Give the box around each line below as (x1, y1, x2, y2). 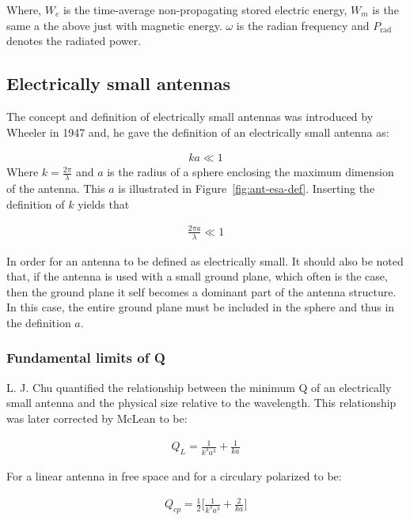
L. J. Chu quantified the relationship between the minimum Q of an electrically (6, 379, 392, 395)
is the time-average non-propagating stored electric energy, (63, 2, 347, 17)
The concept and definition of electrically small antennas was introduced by (6, 107, 374, 124)
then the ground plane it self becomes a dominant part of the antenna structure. (6, 283, 397, 300)
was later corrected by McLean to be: (6, 409, 188, 426)
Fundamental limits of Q (6, 348, 165, 367)
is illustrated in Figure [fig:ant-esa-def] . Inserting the (118, 180, 375, 197)
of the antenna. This (6, 180, 105, 197)
